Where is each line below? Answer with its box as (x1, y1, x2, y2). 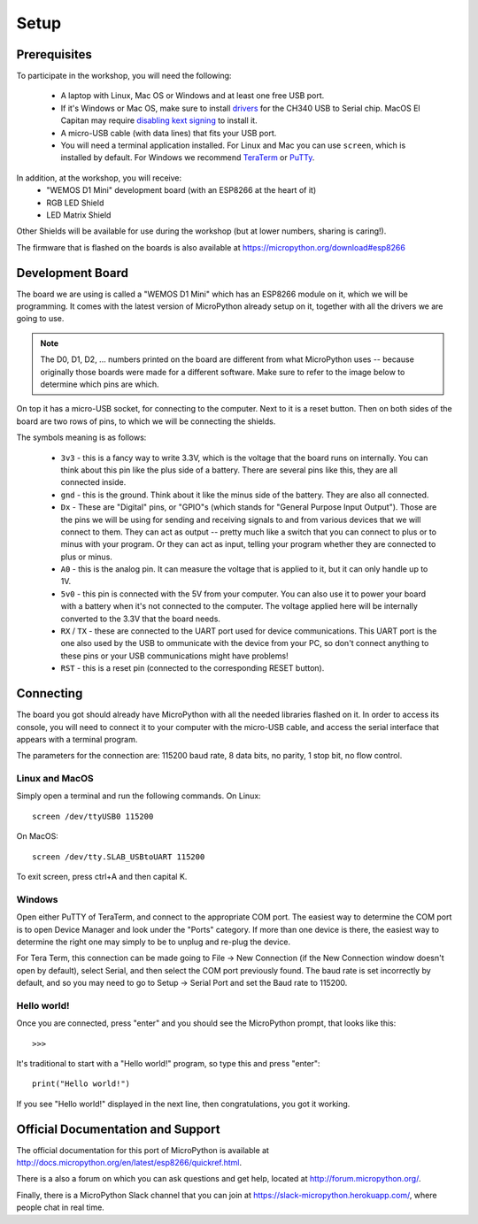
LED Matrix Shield (46, 209, 112, 220)
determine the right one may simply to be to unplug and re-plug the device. (16, 936, 291, 947)
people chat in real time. (16, 1202, 105, 1212)
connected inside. (60, 477, 127, 488)
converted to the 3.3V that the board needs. (60, 613, 221, 624)
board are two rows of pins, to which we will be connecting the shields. (16, 416, 276, 427)
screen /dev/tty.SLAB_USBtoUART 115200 (32, 851, 205, 862)
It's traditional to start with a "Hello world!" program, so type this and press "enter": (16, 1058, 320, 1068)
